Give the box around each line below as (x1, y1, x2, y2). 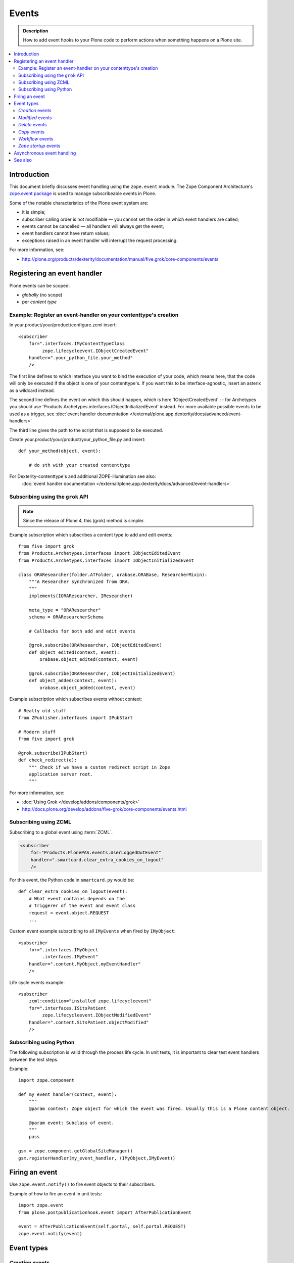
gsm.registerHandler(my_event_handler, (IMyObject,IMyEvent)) (18, 1155, 176, 1161)
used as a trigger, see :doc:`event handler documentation (9, 411, 129, 417)
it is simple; (22, 209, 46, 215)
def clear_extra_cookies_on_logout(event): (18, 889, 128, 894)
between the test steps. (9, 1056, 59, 1062)
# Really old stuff (18, 708, 67, 713)
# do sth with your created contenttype (28, 462, 131, 468)
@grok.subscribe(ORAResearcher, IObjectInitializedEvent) (28, 671, 176, 676)
